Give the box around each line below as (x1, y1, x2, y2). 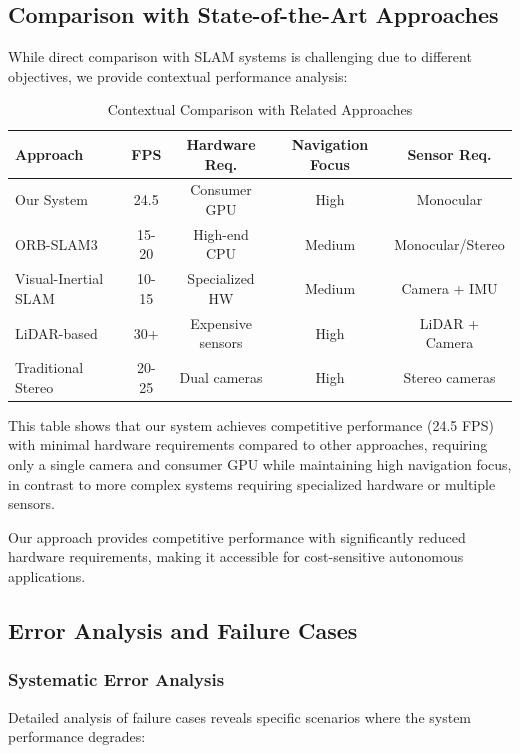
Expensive (190, 312, 252, 333)
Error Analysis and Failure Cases (8, 615, 358, 645)
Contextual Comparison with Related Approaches (107, 99, 413, 120)
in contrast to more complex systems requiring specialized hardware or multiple (8, 473, 496, 494)
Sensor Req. (407, 143, 492, 164)
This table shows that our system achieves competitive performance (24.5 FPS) (8, 414, 494, 435)
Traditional (15, 357, 84, 378)
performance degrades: (8, 726, 146, 747)
